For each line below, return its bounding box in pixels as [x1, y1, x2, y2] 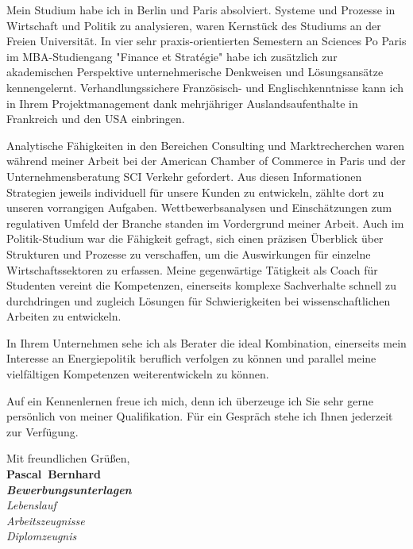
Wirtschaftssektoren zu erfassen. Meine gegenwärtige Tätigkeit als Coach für [6, 261, 378, 278]
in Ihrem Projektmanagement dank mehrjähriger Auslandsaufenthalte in [6, 94, 358, 111]
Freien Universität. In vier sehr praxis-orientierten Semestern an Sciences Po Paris [6, 33, 407, 49]
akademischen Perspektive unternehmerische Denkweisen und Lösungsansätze [6, 63, 384, 80]
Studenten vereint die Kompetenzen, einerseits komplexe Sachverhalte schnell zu [6, 277, 397, 294]
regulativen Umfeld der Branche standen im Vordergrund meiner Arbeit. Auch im [6, 214, 404, 231]
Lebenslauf [6, 497, 56, 513]
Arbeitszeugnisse [6, 512, 85, 528]
